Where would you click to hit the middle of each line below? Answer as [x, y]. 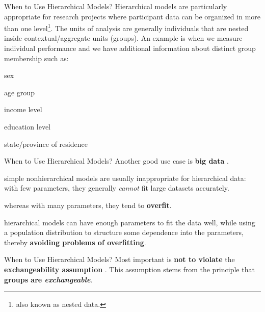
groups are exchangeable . [48, 279]
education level [27, 126]
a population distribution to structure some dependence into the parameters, [124, 232]
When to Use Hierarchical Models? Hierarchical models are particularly [116, 6]
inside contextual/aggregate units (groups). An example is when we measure [123, 38]
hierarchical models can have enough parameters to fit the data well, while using [130, 222]
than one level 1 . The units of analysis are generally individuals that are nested [126, 27]
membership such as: [36, 58]
